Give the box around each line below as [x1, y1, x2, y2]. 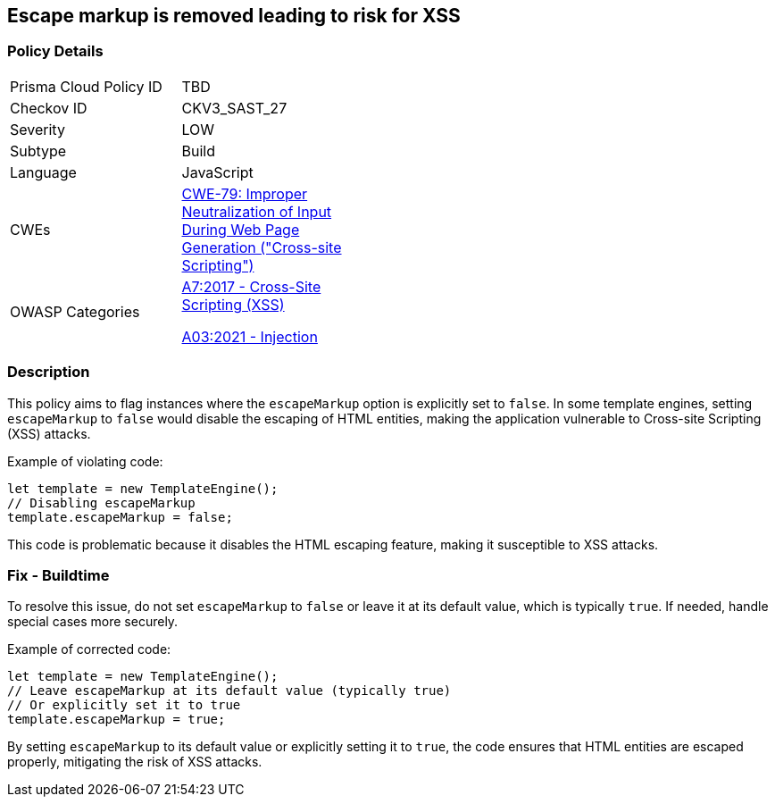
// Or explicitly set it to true [7, 698, 241, 713]
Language [10, 163, 77, 181]
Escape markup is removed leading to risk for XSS [7, 4, 461, 27]
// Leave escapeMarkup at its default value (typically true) [7, 683, 452, 699]
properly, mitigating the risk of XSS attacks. [7, 754, 262, 770]
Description [7, 363, 90, 381]
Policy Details [7, 42, 104, 61]
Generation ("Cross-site [181, 238, 342, 256]
